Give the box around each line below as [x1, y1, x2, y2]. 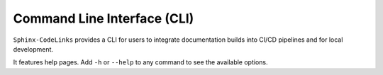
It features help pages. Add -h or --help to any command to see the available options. [13, 58, 268, 67]
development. [13, 45, 53, 53]
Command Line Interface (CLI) [13, 11, 194, 26]
